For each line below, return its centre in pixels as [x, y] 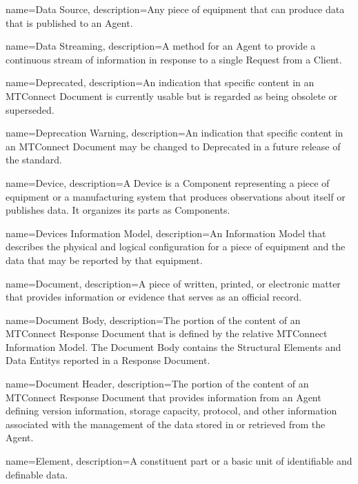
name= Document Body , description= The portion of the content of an [153, 320]
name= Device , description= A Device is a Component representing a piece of [168, 182]
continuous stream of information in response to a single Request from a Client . [174, 59]
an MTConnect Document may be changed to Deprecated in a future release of [173, 146]
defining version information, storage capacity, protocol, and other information [171, 411]
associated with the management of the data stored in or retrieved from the [166, 424]
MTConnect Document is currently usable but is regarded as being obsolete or [172, 95]
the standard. [34, 160]
